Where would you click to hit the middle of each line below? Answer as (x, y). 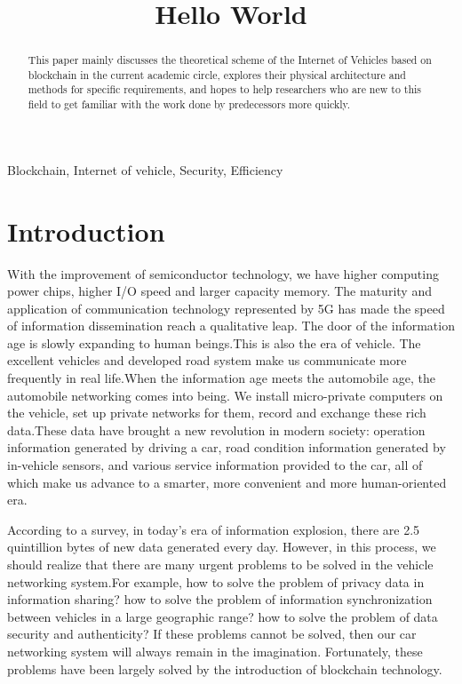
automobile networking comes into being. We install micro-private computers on (225, 395)
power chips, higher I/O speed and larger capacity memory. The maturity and (219, 291)
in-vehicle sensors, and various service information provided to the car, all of (215, 465)
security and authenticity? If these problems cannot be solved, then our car (212, 634)
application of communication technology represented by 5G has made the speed (226, 308)
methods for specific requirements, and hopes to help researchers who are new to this (225, 89)
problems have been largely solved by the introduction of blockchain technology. (225, 668)
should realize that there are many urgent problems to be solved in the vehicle (220, 565)
